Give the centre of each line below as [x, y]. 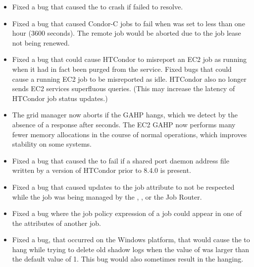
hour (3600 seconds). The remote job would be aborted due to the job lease [127, 33]
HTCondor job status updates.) [60, 98]
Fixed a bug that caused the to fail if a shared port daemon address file [121, 160]
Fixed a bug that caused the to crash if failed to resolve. [98, 6]
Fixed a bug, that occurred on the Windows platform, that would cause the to [131, 240]
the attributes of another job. [56, 223]
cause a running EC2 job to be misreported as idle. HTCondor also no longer [129, 79]
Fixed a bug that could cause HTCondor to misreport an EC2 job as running [129, 59]
